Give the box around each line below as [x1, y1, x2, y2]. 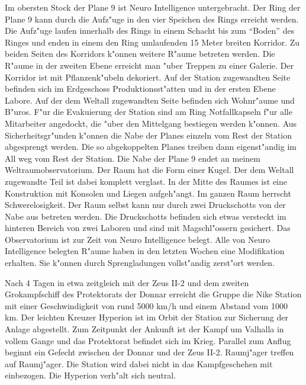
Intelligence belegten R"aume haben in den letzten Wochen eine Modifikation [5, 245, 285, 257]
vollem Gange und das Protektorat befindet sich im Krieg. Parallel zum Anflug [5, 334, 291, 346]
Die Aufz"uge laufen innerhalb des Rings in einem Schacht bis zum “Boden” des [5, 24, 295, 37]
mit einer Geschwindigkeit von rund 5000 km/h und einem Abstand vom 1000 [5, 299, 288, 312]
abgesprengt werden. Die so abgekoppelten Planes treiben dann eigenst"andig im [5, 140, 297, 153]
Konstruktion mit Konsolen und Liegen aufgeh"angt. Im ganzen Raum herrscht [5, 187, 291, 199]
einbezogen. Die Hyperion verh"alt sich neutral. [5, 369, 176, 381]
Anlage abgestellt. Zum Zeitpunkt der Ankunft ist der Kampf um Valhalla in [5, 323, 284, 335]
